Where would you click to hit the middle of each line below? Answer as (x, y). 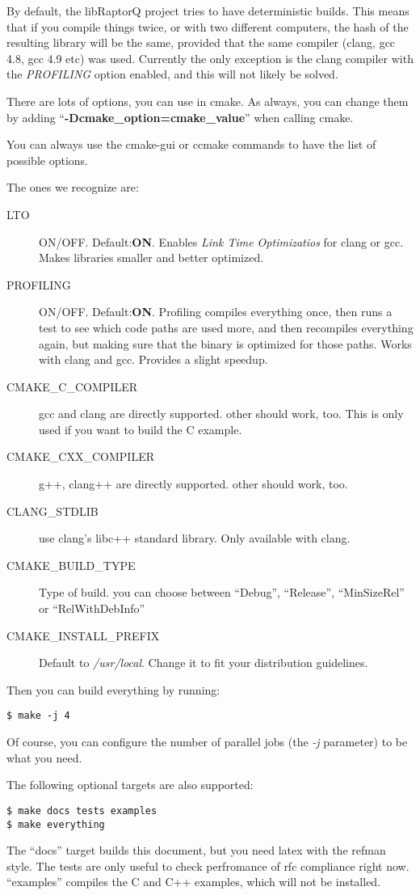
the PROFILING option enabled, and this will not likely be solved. (172, 74)
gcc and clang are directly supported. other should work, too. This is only (221, 414)
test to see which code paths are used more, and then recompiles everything (226, 327)
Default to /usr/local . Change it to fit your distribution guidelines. (204, 663)
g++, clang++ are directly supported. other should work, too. (193, 484)
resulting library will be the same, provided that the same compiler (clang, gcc (201, 42)
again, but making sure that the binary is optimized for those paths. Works (225, 343)
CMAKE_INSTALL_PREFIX (83, 635)
